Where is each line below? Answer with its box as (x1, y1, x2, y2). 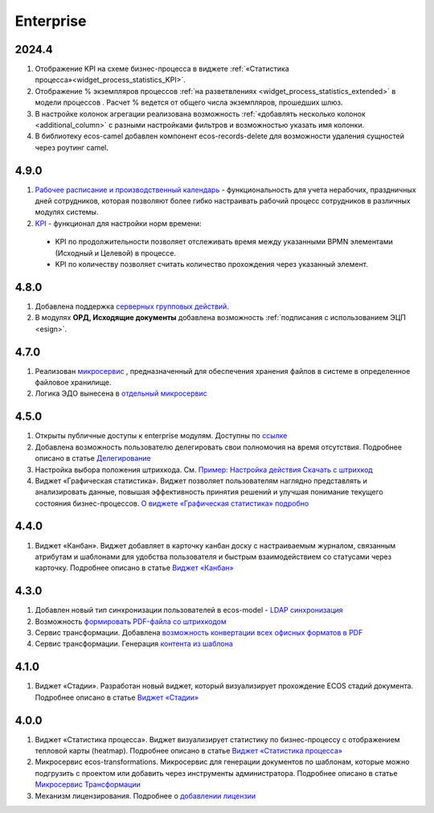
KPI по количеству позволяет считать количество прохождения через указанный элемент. (55, 260, 369, 269)
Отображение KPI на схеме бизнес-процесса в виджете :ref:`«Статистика (35, 64, 289, 74)
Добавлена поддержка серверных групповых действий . (35, 302, 229, 311)
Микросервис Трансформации (35, 780, 141, 790)
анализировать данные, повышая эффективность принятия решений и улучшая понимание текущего (35, 487, 383, 497)
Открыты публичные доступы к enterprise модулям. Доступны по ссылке (35, 431, 288, 441)
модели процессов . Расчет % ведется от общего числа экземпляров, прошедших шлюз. (35, 97, 343, 108)
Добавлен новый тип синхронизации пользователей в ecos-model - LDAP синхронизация (35, 606, 343, 615)
